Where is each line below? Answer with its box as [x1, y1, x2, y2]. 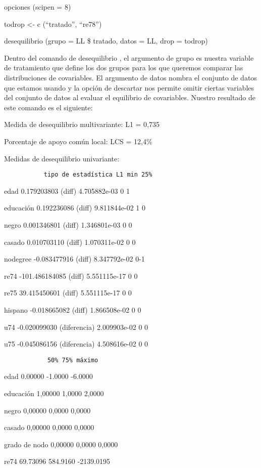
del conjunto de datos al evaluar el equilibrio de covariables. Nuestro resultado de [4, 92, 255, 103]
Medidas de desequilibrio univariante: [4, 153, 120, 163]
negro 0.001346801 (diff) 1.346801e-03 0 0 [4, 219, 132, 230]
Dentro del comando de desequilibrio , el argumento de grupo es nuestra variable [4, 52, 254, 63]
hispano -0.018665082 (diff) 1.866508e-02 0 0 [4, 304, 141, 315]
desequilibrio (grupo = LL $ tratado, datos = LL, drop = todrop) [4, 35, 208, 46]
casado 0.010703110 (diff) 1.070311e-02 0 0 [4, 236, 136, 247]
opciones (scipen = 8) [4, 2, 71, 12]
